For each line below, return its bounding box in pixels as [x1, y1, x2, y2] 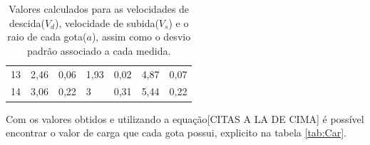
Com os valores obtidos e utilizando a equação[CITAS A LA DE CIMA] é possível [6, 111, 364, 126]
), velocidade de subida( [54, 15, 159, 30]
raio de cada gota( [7, 29, 87, 44]
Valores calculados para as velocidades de [9, 1, 190, 16]
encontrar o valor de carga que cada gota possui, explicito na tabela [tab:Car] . [6, 125, 346, 140]
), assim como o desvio [91, 29, 191, 44]
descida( [9, 15, 45, 30]
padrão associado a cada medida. [27, 43, 171, 58]
